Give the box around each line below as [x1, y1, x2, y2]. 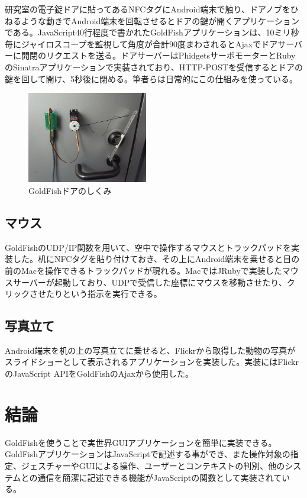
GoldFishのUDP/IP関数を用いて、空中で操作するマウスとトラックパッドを [5, 241, 291, 253]
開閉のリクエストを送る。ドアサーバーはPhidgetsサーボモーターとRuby [21, 49, 296, 62]
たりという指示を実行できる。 [46, 287, 162, 300]
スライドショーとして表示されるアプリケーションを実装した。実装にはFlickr [5, 355, 299, 368]
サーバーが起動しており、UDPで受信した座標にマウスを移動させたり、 [12, 276, 287, 288]
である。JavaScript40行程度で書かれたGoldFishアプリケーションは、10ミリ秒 [5, 26, 299, 38]
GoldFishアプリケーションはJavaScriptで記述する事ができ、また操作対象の [5, 448, 290, 460]
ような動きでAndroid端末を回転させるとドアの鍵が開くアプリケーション [21, 14, 299, 27]
